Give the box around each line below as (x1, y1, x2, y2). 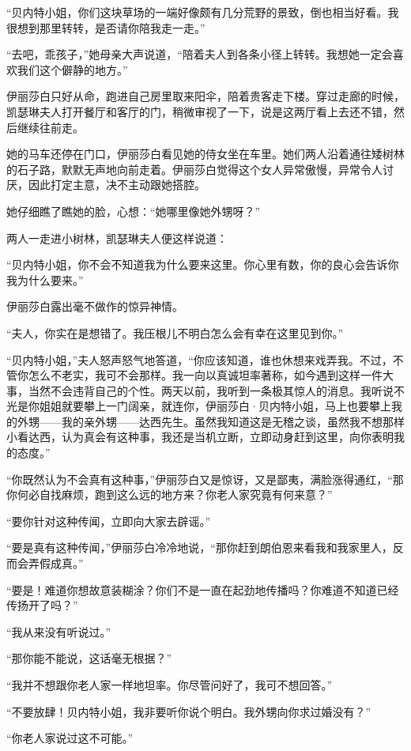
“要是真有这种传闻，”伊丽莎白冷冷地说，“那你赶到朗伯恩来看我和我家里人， (6, 539, 393, 556)
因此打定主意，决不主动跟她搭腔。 (28, 176, 205, 193)
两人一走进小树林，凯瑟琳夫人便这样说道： (6, 229, 228, 246)
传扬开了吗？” (6, 597, 78, 613)
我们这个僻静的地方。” (17, 61, 128, 77)
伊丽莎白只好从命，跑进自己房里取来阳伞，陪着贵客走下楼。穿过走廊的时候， (6, 88, 405, 104)
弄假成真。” (28, 555, 84, 572)
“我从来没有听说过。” (6, 623, 111, 640)
